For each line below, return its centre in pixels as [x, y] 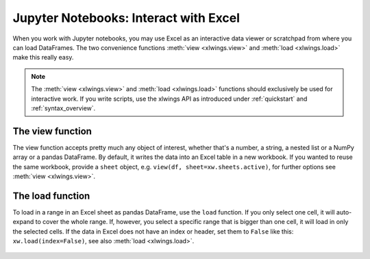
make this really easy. [43, 58]
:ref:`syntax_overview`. [63, 108]
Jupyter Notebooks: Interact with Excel [126, 18]
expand [23, 222]
